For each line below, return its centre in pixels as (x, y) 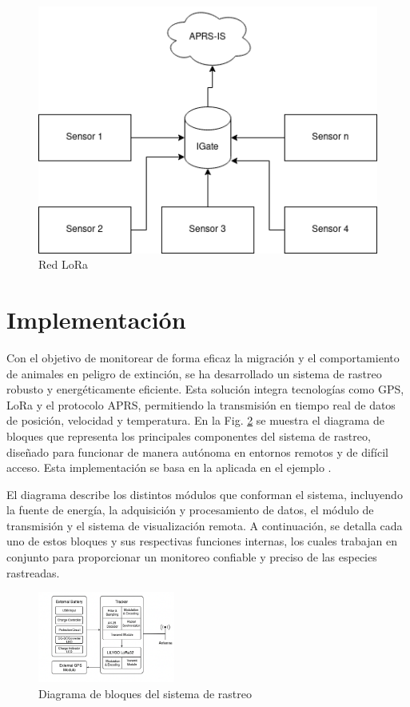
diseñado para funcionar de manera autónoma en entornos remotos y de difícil (198, 451)
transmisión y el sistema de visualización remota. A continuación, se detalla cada (205, 525)
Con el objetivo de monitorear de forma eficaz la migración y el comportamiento (203, 357)
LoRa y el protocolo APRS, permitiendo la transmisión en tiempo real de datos (201, 404)
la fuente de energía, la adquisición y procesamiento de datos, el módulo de (190, 510)
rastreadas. (33, 572)
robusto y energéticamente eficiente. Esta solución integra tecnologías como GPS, (205, 389)
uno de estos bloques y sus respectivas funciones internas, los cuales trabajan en (202, 541)
